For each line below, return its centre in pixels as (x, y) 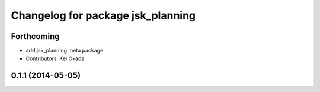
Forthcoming (35, 36)
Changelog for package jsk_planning (103, 15)
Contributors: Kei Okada (55, 58)
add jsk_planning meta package (65, 51)
